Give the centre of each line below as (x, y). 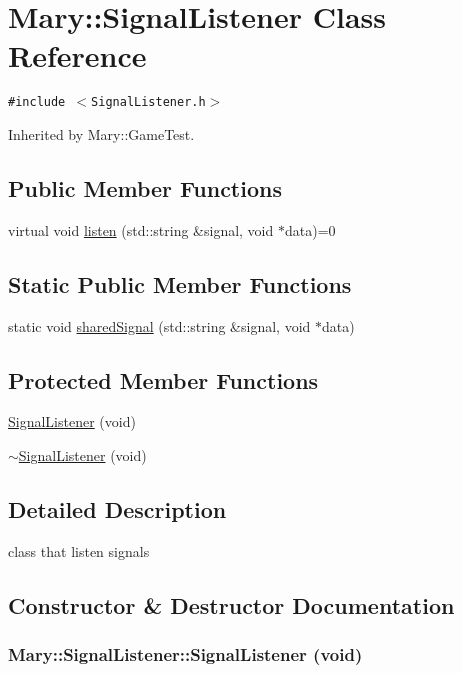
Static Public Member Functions (180, 283)
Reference (77, 55)
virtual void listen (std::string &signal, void (141, 229)
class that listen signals (79, 550)
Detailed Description (117, 508)
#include (37, 102)
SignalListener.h (148, 102)
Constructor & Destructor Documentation (231, 604)
